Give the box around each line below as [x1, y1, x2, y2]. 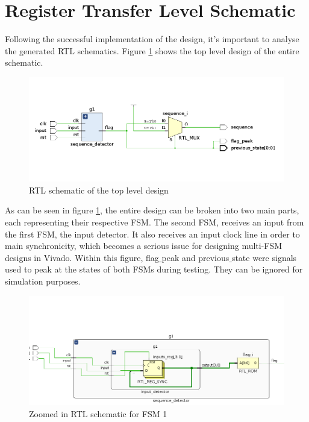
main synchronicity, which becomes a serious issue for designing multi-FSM [5, 239, 282, 252]
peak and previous [161, 251, 229, 263]
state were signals [231, 251, 297, 263]
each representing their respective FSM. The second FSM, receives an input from [5, 216, 304, 228]
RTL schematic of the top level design [29, 183, 169, 196]
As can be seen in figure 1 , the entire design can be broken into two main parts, [5, 204, 299, 216]
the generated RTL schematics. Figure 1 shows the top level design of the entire [5, 44, 299, 57]
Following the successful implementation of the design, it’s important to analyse [5, 33, 299, 45]
